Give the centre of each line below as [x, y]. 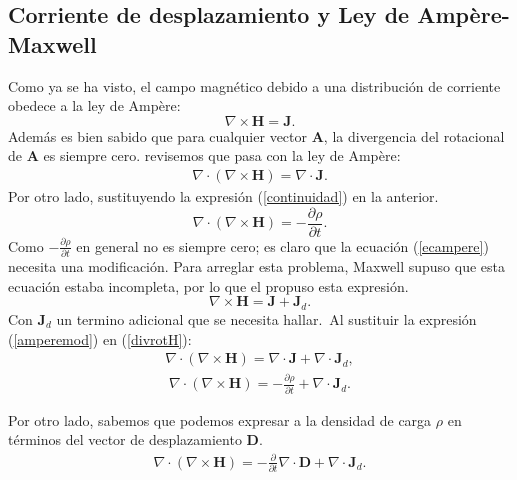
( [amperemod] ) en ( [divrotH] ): [100, 338]
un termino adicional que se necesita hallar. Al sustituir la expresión [266, 318]
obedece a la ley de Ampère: [94, 105]
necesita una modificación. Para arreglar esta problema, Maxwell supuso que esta [256, 266]
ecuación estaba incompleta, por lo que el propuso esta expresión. [208, 285]
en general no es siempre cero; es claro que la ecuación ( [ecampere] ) [282, 245]
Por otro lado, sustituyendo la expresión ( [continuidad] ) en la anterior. [223, 196]
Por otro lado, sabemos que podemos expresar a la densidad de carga [220, 419]
